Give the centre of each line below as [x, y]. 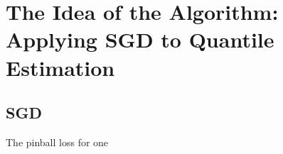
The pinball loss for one [57, 142]
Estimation [60, 67]
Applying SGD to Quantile [140, 39]
